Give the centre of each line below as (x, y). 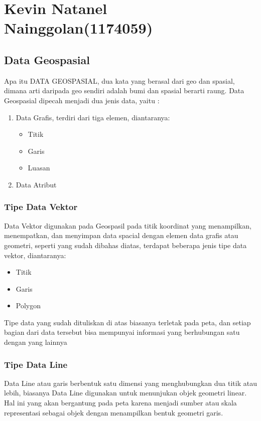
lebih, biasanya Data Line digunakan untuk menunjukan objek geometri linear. (125, 393)
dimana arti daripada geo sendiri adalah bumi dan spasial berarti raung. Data (124, 90)
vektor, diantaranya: (35, 255)
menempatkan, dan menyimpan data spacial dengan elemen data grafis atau (121, 235)
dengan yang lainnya (36, 342)
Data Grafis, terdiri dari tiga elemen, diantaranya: (93, 117)
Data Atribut (36, 184)
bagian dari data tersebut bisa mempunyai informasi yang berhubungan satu (122, 332)
